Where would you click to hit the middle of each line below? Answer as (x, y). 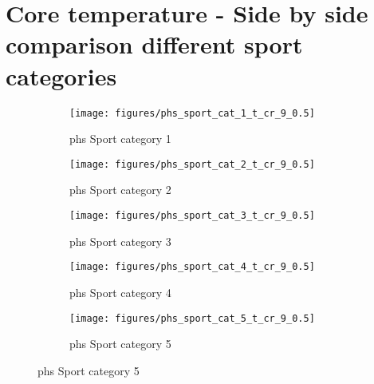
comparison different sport (154, 44)
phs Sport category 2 (120, 190)
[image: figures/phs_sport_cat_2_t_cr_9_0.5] (192, 164)
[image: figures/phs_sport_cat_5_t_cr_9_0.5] (192, 318)
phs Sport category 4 (120, 292)
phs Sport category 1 (120, 139)
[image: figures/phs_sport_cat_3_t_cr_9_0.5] (192, 216)
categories (61, 75)
